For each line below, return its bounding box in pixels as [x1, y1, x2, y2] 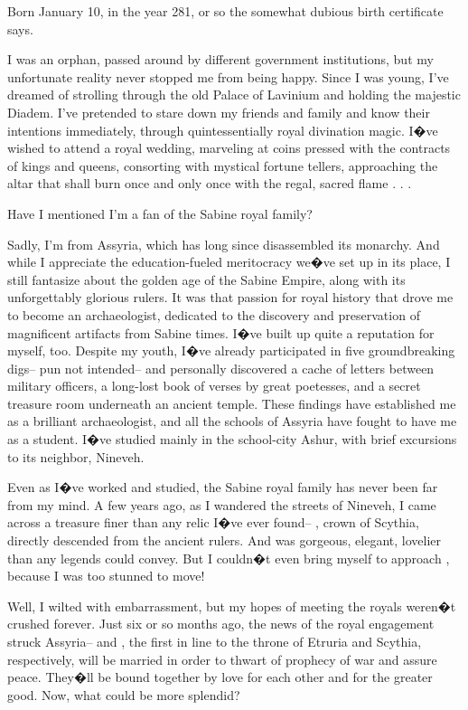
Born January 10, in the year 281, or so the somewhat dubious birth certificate [7, 2, 444, 20]
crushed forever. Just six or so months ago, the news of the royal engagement [7, 614, 435, 633]
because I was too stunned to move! [7, 566, 205, 585]
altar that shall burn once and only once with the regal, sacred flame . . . [7, 174, 412, 193]
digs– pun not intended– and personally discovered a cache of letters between [7, 358, 435, 377]
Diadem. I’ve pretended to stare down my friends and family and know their [7, 102, 430, 121]
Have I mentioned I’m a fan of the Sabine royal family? [7, 204, 313, 222]
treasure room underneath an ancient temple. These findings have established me [7, 393, 456, 412]
